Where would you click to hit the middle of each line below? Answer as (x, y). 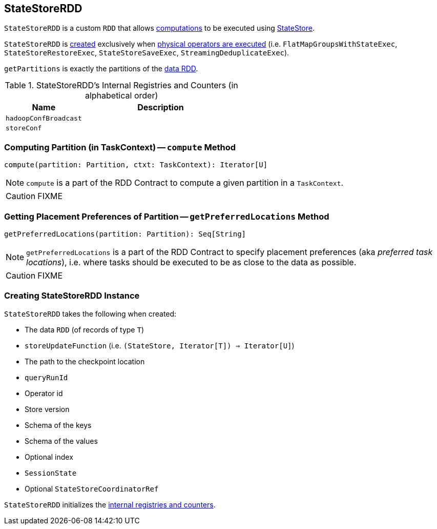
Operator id (44, 393)
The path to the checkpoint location (85, 361)
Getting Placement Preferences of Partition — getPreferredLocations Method (167, 216)
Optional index (49, 457)
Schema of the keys (58, 425)
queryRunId (46, 377)
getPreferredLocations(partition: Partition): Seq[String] (125, 234)
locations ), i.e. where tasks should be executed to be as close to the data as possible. (191, 262)
